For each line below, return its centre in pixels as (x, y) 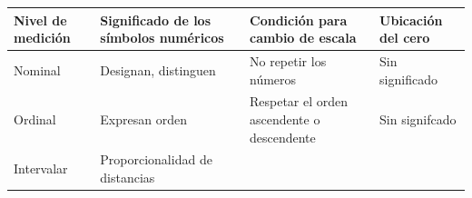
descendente (283, 137)
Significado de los (156, 20)
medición (42, 38)
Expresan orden (143, 119)
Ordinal (35, 119)
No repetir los (288, 60)
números (273, 79)
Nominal (37, 69)
